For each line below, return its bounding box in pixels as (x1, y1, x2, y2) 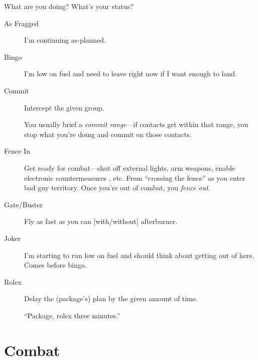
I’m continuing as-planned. (24, 35, 106, 45)
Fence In (4, 146, 30, 156)
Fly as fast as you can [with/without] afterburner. (24, 216, 178, 226)
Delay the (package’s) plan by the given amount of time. (24, 293, 198, 304)
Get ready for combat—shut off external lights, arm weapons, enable (24, 162, 235, 173)
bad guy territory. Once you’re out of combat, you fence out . (24, 182, 210, 193)
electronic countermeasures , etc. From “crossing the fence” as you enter (24, 172, 245, 183)
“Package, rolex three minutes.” (24, 310, 120, 320)
